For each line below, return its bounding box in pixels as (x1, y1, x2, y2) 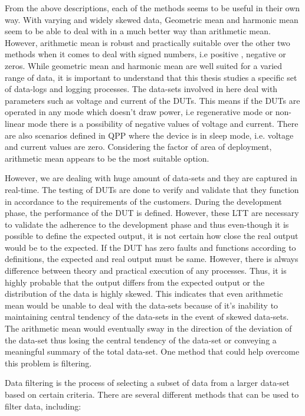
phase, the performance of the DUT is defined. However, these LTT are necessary (5, 207, 299, 219)
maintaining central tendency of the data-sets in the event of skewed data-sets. (5, 310, 289, 323)
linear (5, 117, 25, 129)
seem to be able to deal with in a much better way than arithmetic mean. (5, 25, 271, 37)
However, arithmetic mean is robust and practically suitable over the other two (5, 36, 290, 48)
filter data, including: (5, 399, 81, 412)
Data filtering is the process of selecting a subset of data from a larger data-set (5, 376, 290, 389)
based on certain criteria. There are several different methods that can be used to (5, 388, 299, 400)
